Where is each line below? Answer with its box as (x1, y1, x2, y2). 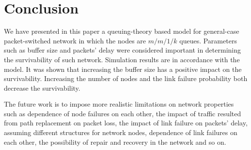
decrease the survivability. (4, 82, 80, 93)
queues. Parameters (179, 35, 237, 45)
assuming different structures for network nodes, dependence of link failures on (4, 127, 237, 137)
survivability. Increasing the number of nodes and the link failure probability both (4, 73, 248, 83)
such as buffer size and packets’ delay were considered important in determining (4, 45, 241, 55)
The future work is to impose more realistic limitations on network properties (4, 99, 234, 109)
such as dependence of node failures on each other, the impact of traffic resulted (4, 108, 241, 118)
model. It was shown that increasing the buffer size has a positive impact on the (4, 64, 242, 74)
